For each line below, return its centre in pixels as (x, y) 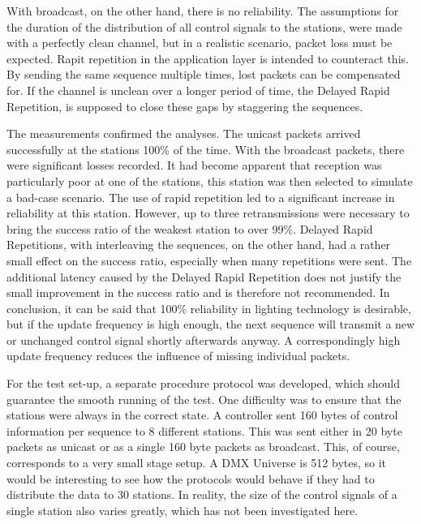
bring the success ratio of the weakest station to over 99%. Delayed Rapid (190, 228)
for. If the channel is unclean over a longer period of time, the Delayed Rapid (198, 90)
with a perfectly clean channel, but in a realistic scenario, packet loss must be (200, 43)
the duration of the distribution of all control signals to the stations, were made (204, 26)
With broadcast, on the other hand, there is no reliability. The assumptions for (203, 11)
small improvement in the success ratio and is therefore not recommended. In (198, 292)
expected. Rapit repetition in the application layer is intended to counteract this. (208, 58)
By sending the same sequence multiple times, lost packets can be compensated (204, 74)
